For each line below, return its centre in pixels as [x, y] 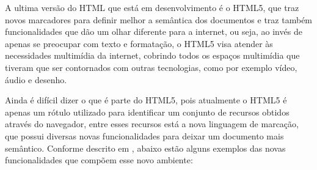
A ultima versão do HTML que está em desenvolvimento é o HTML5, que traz [152, 7]
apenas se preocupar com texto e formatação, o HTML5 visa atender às [139, 43]
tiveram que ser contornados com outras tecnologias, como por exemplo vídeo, [151, 67]
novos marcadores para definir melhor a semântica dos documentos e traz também [159, 19]
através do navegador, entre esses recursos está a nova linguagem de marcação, [152, 124]
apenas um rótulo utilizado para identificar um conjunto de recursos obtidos [147, 112]
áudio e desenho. [36, 79]
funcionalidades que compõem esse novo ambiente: [99, 160]
